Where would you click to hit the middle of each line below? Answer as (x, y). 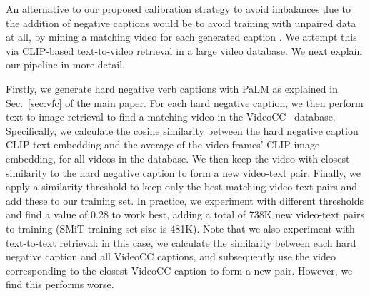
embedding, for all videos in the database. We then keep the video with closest (178, 158)
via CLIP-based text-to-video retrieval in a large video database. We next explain (184, 50)
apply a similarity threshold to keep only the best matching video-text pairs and (182, 187)
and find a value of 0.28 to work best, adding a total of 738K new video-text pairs (185, 214)
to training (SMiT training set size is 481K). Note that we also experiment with (180, 228)
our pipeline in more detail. (65, 65)
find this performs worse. (60, 284)
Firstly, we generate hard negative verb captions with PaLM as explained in (172, 88)
